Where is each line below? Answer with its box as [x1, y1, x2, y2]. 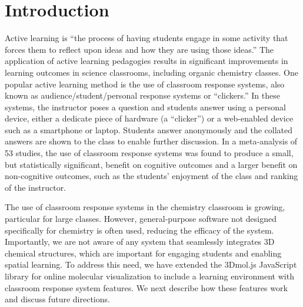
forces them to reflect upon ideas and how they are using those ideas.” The [5, 43, 274, 55]
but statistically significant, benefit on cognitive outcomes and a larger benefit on [5, 158, 298, 170]
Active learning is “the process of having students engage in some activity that [5, 32, 288, 44]
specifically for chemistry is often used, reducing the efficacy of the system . [5, 224, 274, 236]
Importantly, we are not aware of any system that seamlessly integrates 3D [5, 235, 275, 248]
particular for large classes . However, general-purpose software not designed [5, 212, 277, 225]
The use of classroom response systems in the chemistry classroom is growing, [5, 201, 285, 213]
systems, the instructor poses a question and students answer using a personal [5, 100, 286, 113]
